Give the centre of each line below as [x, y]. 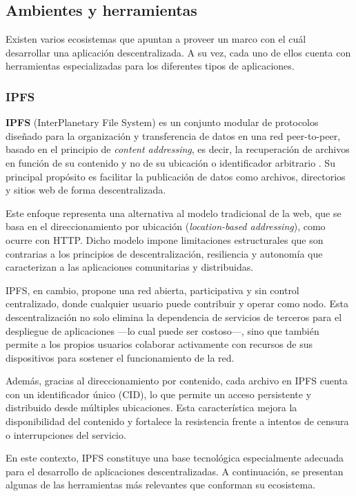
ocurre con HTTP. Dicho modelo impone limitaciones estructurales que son [165, 239]
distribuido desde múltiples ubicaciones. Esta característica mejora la [151, 407]
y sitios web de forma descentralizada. [86, 190]
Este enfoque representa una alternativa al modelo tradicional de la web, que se [174, 213]
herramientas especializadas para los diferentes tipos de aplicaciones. [150, 66]
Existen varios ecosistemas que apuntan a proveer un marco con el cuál [156, 39]
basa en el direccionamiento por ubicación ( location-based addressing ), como [166, 226]
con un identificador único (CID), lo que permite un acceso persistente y [159, 394]
